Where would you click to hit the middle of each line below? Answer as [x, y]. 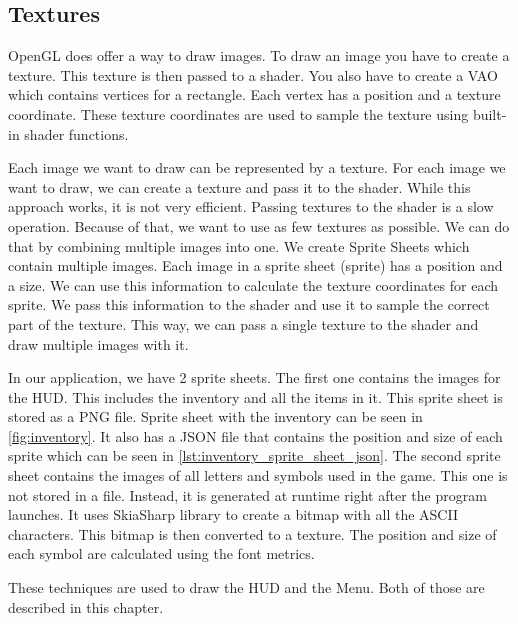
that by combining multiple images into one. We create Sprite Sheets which [239, 245]
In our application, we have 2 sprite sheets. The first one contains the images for [254, 377]
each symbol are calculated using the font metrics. [161, 553]
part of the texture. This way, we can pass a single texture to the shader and [243, 323]
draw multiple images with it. [98, 343]
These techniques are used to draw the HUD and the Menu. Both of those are [246, 587]
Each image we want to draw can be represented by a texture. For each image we [257, 167]
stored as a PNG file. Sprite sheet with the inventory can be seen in [215, 416]
